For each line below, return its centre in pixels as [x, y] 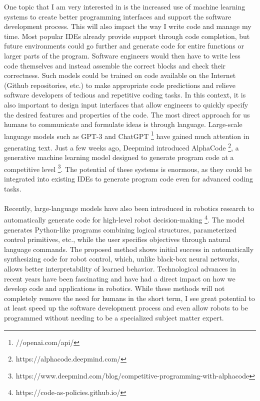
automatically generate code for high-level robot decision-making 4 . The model [124, 219]
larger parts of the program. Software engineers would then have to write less [122, 55]
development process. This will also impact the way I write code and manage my [128, 26]
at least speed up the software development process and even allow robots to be [126, 308]
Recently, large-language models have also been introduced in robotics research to [129, 208]
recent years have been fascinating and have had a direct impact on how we [120, 278]
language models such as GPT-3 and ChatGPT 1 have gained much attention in [127, 135]
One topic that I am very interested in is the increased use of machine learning [125, 6]
